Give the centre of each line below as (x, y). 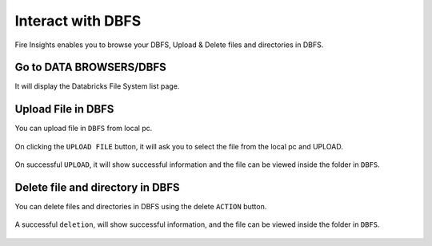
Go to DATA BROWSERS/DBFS (91, 67)
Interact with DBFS (78, 21)
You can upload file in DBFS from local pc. (84, 129)
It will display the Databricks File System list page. (97, 86)
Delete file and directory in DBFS (97, 187)
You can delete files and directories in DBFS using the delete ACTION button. (141, 207)
